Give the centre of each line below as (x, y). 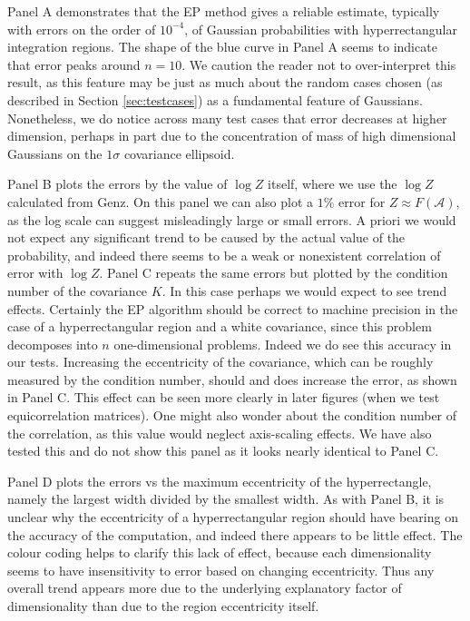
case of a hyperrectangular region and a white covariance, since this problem (220, 326)
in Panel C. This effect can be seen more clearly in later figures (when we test (224, 397)
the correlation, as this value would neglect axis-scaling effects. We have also (220, 433)
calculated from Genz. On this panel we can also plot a (161, 201)
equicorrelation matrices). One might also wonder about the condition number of (232, 415)
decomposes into (53, 344)
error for (362, 201)
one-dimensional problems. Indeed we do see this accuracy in (283, 344)
